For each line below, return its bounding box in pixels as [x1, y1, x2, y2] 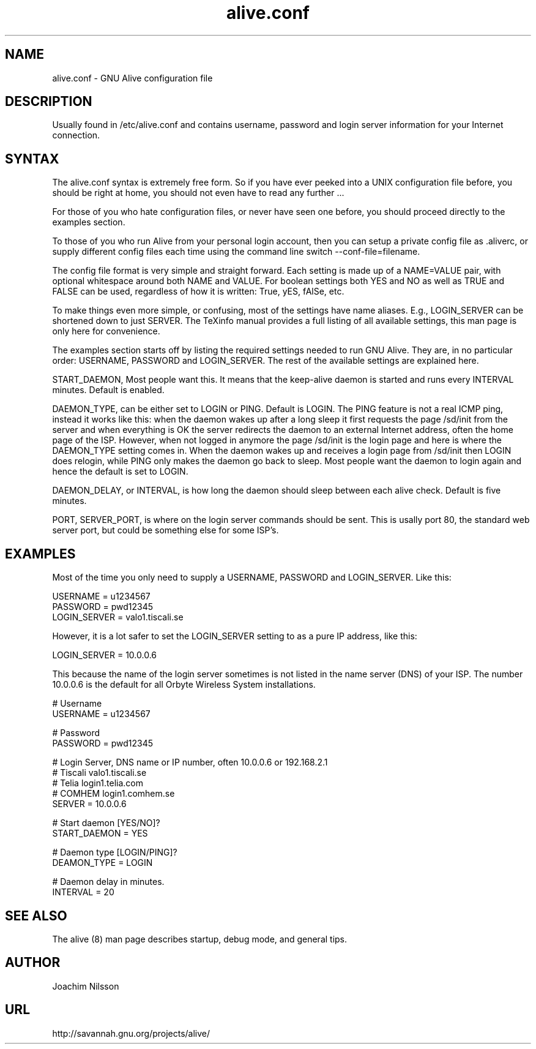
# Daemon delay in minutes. [52, 876, 165, 887]
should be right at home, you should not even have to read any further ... [52, 187, 344, 198]
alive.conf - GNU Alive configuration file [52, 72, 213, 83]
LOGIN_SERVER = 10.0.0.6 [52, 650, 157, 661]
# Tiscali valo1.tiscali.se [52, 767, 147, 778]
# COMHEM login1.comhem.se [52, 788, 175, 799]
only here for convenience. [52, 326, 160, 337]
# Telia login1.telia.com [52, 778, 144, 789]
